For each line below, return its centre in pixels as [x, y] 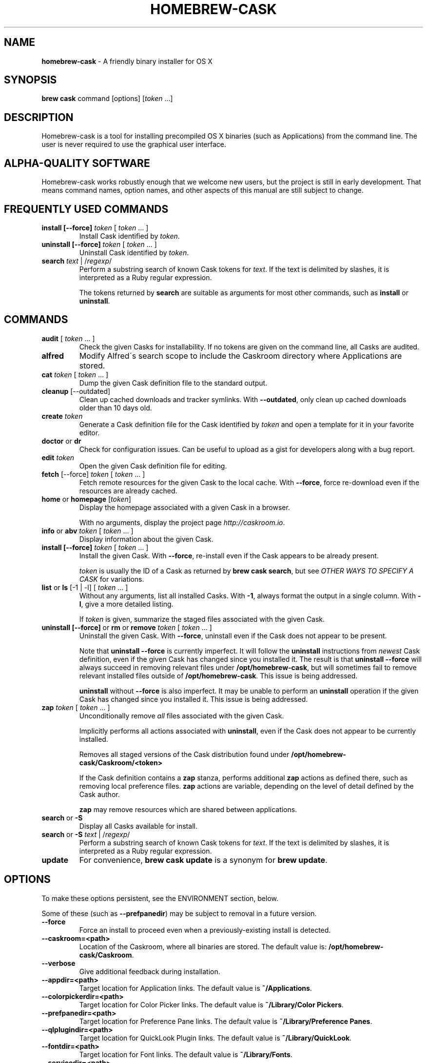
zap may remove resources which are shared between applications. [188, 809]
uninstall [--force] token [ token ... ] [99, 244]
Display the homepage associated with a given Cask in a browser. [184, 507]
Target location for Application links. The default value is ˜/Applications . [195, 988]
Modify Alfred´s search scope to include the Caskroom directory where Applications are [241, 356]
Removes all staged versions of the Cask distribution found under [184, 754]
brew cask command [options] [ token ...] [107, 99]
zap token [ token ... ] [76, 707]
